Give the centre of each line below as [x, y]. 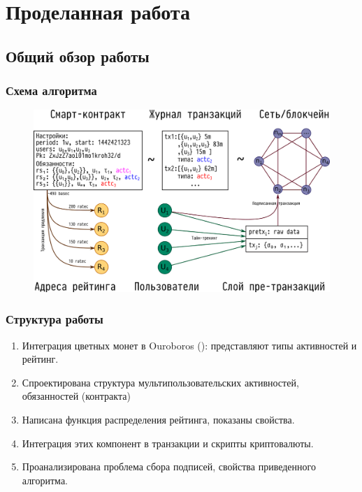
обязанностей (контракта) [76, 396]
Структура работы [55, 319]
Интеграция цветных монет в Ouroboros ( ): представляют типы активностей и [189, 345]
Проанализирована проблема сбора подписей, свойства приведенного [169, 466]
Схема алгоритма [51, 91]
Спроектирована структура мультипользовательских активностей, [160, 382]
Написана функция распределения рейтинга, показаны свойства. [158, 419]
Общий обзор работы [78, 56]
